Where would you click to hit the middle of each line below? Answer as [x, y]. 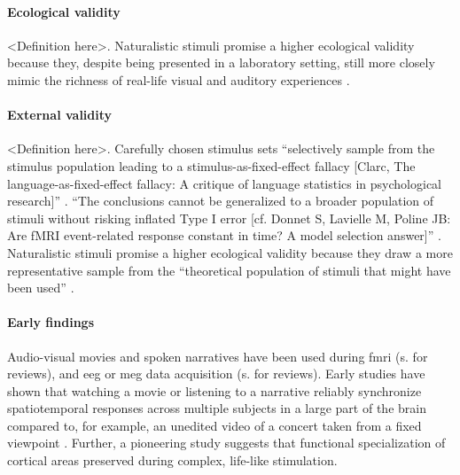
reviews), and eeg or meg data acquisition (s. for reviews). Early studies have [216, 374]
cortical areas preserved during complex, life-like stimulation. [172, 460]
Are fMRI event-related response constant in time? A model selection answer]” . [224, 235]
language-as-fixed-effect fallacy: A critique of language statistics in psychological [225, 183]
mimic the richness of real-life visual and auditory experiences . [179, 79]
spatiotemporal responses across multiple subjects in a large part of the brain [217, 408]
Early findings [51, 322]
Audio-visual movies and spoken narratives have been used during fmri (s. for [218, 356]
